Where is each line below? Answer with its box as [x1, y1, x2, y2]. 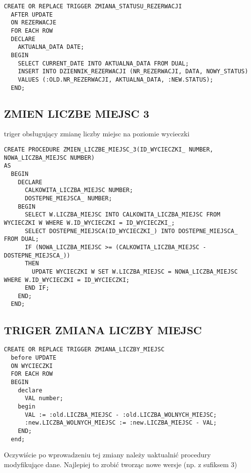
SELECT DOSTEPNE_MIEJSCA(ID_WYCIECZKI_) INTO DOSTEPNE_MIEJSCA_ [24, 227, 238, 235]
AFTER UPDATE [11, 11, 53, 18]
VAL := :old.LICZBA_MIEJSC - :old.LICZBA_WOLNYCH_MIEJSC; [24, 411, 217, 418]
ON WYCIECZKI [11, 362, 53, 369]
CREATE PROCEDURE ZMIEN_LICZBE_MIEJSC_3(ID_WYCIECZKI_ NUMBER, [4, 146, 213, 153]
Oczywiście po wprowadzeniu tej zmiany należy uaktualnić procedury [4, 450, 211, 460]
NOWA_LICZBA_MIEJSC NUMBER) [4, 154, 95, 161]
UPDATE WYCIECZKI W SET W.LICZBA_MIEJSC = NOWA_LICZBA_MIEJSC [32, 268, 238, 275]
